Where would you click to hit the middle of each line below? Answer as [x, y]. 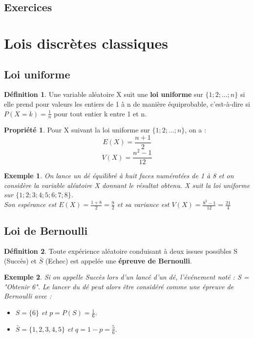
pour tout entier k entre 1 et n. [100, 113]
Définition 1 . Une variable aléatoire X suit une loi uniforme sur [104, 94]
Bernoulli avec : [28, 296]
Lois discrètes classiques [86, 43]
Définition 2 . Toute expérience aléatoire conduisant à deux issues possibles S [121, 251]
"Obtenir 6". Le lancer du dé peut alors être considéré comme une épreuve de [119, 286]
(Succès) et [20, 260]
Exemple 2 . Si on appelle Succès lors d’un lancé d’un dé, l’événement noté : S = [127, 277]
